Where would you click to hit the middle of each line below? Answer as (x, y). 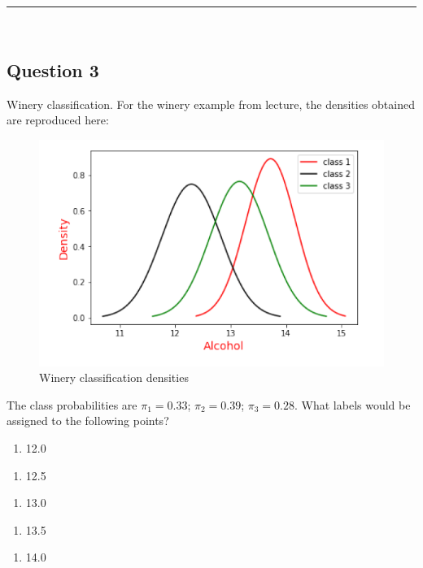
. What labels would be (353, 404)
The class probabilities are (72, 404)
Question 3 (53, 69)
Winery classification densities (114, 377)
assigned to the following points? (88, 421)
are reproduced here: (58, 120)
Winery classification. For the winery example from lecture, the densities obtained (211, 104)
